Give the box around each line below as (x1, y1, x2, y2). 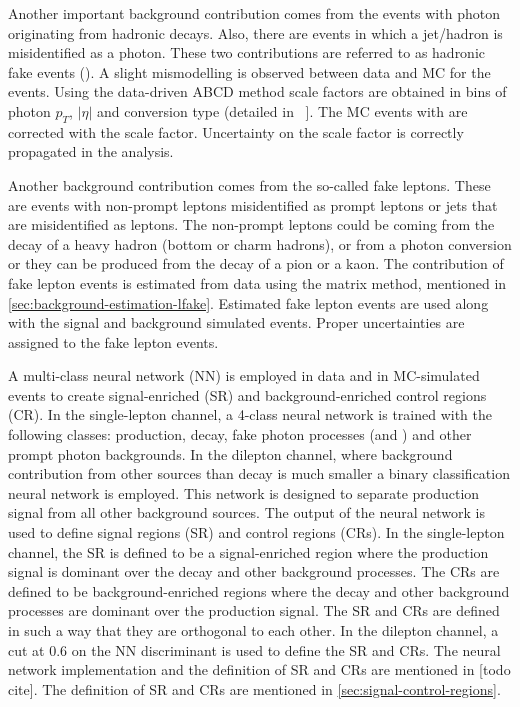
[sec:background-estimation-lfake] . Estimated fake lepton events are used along (8, 292, 489, 313)
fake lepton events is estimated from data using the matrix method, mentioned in (8, 272, 507, 293)
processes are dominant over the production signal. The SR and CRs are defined (8, 600, 500, 621)
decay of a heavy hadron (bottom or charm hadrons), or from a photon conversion (8, 233, 512, 254)
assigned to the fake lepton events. (8, 331, 219, 352)
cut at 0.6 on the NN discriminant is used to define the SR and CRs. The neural (8, 639, 501, 660)
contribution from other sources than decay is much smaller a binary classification (8, 463, 510, 484)
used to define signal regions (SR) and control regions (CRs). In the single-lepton (8, 522, 505, 543)
